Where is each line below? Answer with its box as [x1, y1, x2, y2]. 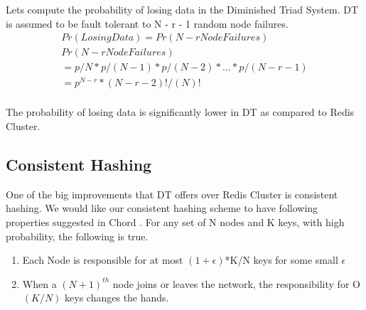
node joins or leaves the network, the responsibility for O [112, 276, 360, 291]
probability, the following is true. [6, 228, 149, 243]
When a [22, 276, 57, 291]
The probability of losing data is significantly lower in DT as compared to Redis [6, 105, 355, 119]
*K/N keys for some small [225, 252, 338, 267]
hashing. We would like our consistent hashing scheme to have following [6, 201, 318, 215]
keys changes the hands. [65, 290, 169, 305]
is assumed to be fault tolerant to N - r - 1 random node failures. [6, 16, 289, 31]
